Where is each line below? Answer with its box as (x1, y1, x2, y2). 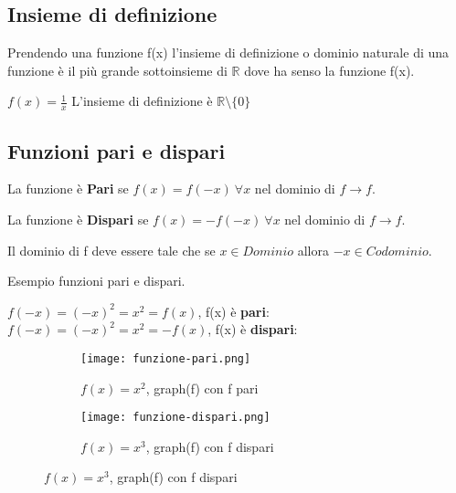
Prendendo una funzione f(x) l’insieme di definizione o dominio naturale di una (7, 43, 450, 62)
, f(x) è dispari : (207, 320, 298, 339)
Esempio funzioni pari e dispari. (7, 271, 186, 290)
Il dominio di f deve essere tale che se (7, 240, 216, 259)
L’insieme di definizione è (71, 91, 213, 110)
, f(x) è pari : (197, 301, 270, 320)
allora (297, 240, 329, 259)
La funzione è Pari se (7, 179, 129, 198)
